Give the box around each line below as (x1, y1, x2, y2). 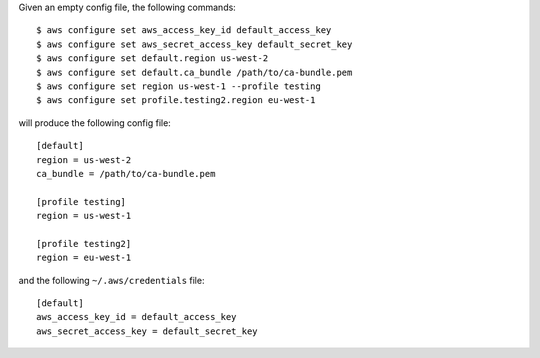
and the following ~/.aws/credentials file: (18, 274, 205, 286)
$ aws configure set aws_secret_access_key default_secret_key (36, 38, 353, 50)
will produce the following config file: (18, 116, 172, 129)
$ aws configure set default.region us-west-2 (36, 53, 269, 64)
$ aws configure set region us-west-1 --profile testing (36, 80, 322, 92)
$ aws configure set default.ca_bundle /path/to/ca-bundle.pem (36, 66, 353, 78)
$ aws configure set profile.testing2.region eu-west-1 (36, 95, 316, 106)
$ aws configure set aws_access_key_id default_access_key (36, 25, 332, 36)
